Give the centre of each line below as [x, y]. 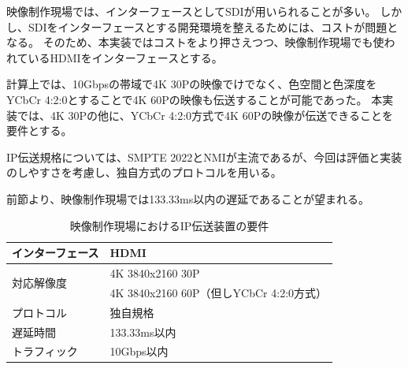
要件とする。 [39, 130]
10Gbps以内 [139, 351]
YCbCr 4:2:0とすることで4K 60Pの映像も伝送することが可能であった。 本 [195, 99]
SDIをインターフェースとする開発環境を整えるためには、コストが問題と [213, 26]
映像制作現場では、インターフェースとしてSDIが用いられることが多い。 [191, 11]
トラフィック [45, 351]
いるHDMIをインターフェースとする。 [125, 57]
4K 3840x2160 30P [155, 272]
